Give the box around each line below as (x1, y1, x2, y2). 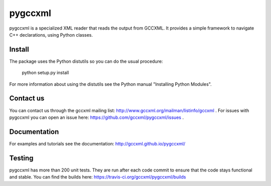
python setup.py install (22, 70, 69, 76)
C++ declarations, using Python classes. (9, 32, 93, 38)
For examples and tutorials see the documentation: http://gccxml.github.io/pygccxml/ (9, 140, 186, 146)
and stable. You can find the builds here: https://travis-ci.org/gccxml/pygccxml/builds (9, 174, 186, 180)
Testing (9, 153, 34, 162)
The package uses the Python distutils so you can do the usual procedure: (9, 58, 163, 64)
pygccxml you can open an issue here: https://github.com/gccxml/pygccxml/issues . (9, 114, 184, 120)
